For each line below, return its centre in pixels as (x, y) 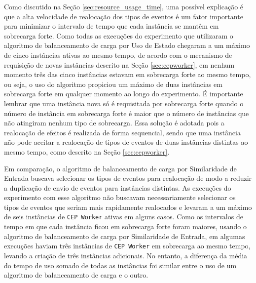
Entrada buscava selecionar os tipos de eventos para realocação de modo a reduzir (128, 178)
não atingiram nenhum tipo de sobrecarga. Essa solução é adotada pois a (114, 123)
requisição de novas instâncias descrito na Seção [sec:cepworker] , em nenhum (119, 64)
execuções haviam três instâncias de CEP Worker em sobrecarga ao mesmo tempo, (127, 246)
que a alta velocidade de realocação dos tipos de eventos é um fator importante (124, 16)
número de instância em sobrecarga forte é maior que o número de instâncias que (127, 113)
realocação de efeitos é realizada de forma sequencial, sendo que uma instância (122, 132)
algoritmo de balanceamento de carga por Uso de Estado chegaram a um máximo (127, 45)
